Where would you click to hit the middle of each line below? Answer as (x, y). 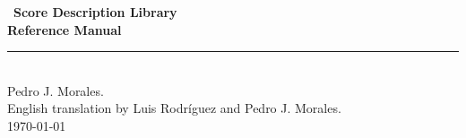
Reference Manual (65, 29)
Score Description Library (95, 12)
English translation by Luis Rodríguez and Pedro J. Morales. (174, 108)
